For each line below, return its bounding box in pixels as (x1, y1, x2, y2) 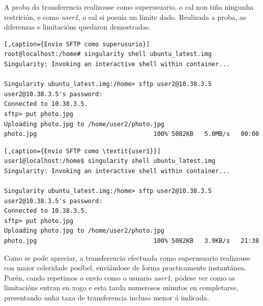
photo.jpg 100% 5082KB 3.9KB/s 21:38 (4, 237, 259, 245)
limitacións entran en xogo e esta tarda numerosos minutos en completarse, (4, 282, 239, 293)
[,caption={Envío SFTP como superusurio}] (4, 40, 150, 48)
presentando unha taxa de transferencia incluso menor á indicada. (4, 292, 209, 303)
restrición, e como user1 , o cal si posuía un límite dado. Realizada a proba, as (4, 11, 246, 22)
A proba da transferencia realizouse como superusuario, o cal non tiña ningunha (4, 2, 254, 12)
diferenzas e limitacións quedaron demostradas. (4, 21, 151, 32)
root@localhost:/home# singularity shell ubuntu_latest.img (4, 50, 212, 58)
